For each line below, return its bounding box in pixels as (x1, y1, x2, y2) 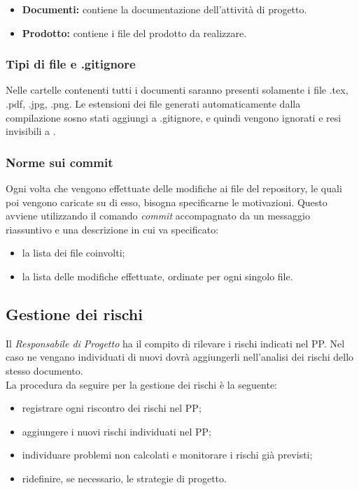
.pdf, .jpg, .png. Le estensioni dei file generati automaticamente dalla (6, 96, 301, 110)
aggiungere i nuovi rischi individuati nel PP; (22, 424, 211, 438)
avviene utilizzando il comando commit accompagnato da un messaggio (6, 208, 310, 223)
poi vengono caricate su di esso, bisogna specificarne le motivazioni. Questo (6, 194, 328, 209)
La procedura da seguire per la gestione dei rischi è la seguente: (6, 377, 277, 391)
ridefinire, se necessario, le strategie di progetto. (22, 470, 227, 485)
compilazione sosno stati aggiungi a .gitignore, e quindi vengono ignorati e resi (6, 110, 342, 124)
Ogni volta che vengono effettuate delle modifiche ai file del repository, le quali (6, 181, 342, 195)
